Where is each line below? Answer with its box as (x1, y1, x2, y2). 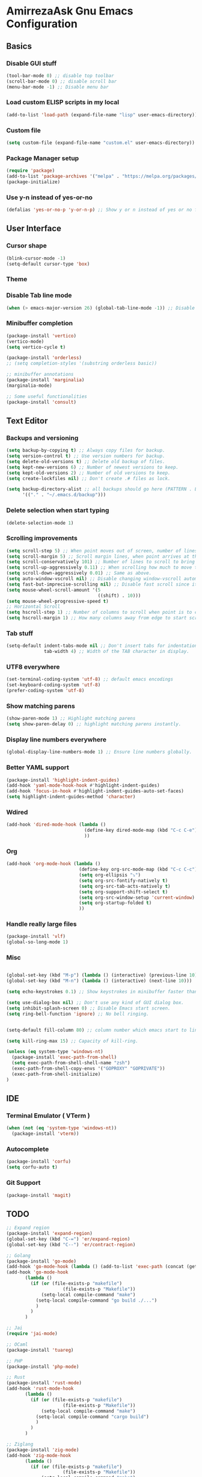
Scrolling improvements (6, 534, 78, 543)
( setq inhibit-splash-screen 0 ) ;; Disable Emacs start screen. (6, 1005, 171, 1011)
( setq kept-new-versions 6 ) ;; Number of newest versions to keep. (6, 464, 179, 470)
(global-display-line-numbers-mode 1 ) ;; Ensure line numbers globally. (6, 749, 192, 755)
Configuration (6, 17, 78, 31)
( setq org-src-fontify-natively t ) (79, 878, 168, 884)
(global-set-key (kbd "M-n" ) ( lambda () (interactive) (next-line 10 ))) (6, 978, 192, 984)
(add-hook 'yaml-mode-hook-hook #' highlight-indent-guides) (6, 782, 161, 788)
